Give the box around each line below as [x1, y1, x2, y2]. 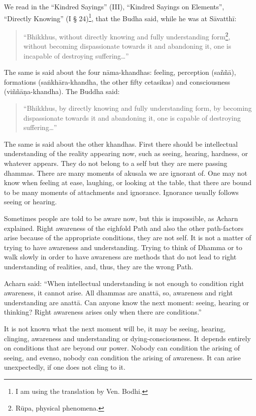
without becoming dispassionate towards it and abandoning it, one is [23, 41, 231, 51]
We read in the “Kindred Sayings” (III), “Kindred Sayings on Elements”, [4, 1, 224, 11]
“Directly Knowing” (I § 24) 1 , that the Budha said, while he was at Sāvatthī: [4, 11, 237, 23]
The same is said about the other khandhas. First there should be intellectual [4, 138, 238, 149]
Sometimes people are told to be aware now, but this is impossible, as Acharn [4, 213, 238, 223]
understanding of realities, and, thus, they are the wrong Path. [4, 261, 193, 271]
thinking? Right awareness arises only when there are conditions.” [4, 307, 202, 317]
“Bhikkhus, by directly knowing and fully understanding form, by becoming [23, 103, 252, 113]
